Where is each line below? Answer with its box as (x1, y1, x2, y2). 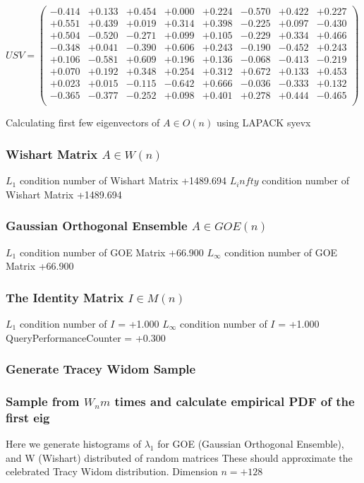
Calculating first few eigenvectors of (6, 115, 160, 130)
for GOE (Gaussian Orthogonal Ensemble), (157, 436, 344, 451)
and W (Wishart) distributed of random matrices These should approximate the (6, 450, 353, 465)
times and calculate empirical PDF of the (114, 392, 355, 410)
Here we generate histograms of (6, 436, 141, 451)
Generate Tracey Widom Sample (6, 360, 196, 378)
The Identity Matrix (6, 288, 124, 306)
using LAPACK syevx (216, 115, 311, 130)
